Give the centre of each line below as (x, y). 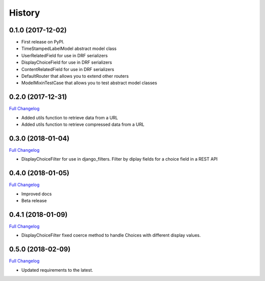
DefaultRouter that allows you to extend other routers (75, 76)
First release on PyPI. (43, 42)
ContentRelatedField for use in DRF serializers (68, 69)
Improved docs (37, 194)
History (25, 13)
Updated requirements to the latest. (57, 270)
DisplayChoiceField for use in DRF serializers (67, 62)
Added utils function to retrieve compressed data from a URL (83, 124)
